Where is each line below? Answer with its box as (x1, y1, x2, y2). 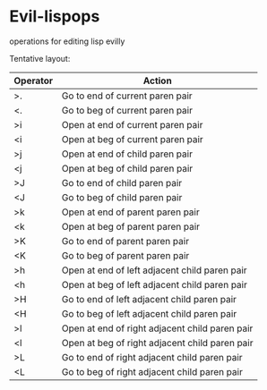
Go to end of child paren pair (61, 176, 183, 189)
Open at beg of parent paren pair (61, 220, 200, 233)
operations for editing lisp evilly (9, 36, 125, 47)
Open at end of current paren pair (61, 118, 203, 131)
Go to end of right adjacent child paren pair (61, 351, 244, 363)
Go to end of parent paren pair (61, 234, 190, 247)
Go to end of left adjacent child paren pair (61, 292, 237, 305)
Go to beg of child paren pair (61, 191, 183, 203)
